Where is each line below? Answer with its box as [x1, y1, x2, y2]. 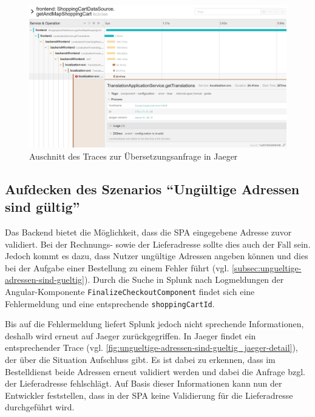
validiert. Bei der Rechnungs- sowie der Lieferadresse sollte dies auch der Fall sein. [5, 237, 311, 250]
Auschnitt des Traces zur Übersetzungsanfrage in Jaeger [29, 149, 238, 162]
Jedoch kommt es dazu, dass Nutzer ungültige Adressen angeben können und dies [5, 249, 308, 262]
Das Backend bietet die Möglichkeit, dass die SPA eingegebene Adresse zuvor [5, 225, 292, 238]
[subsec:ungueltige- [231, 261, 302, 274]
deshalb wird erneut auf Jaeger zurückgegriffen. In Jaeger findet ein [5, 329, 256, 342]
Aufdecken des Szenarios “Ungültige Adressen [5, 179, 300, 198]
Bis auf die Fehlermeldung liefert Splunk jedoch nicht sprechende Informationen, [5, 317, 304, 330]
